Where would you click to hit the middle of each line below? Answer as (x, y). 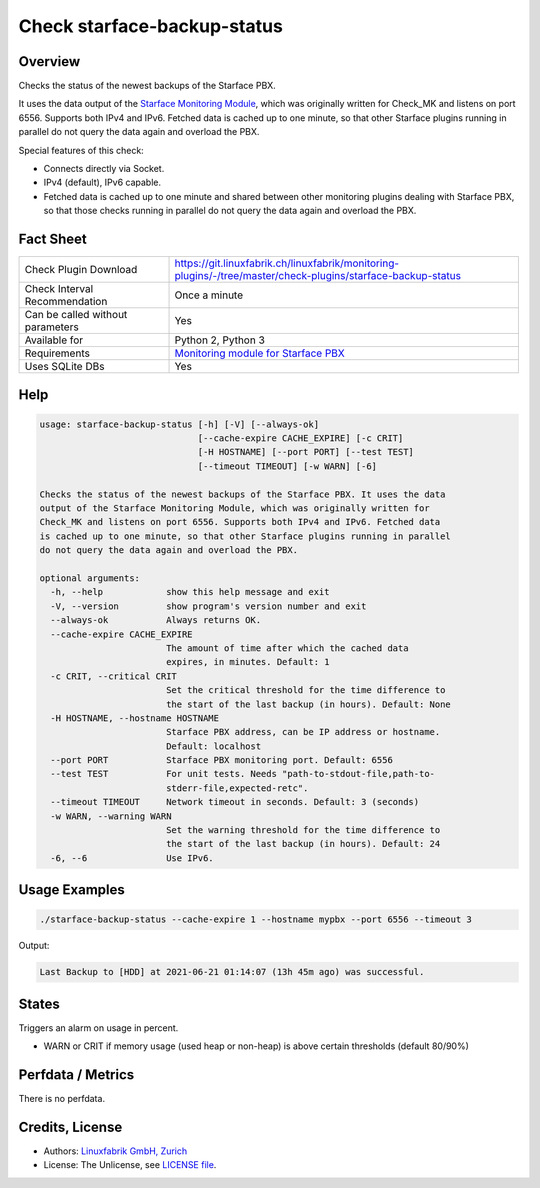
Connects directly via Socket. (104, 169)
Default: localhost (213, 746)
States (39, 1003)
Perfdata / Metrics (76, 1075)
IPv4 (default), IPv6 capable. (102, 182)
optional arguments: (89, 578)
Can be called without (76, 315)
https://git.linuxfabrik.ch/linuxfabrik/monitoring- (287, 263)
